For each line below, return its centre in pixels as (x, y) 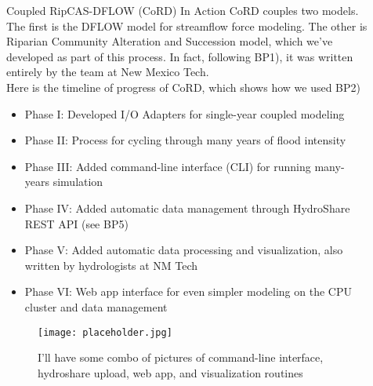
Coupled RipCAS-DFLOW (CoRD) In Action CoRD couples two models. (183, 10)
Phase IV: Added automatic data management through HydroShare (187, 208)
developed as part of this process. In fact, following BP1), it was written (180, 56)
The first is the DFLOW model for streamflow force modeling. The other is (187, 25)
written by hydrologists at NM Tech (111, 265)
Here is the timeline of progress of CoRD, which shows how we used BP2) (184, 87)
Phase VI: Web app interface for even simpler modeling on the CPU (188, 291)
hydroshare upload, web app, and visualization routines (170, 372)
